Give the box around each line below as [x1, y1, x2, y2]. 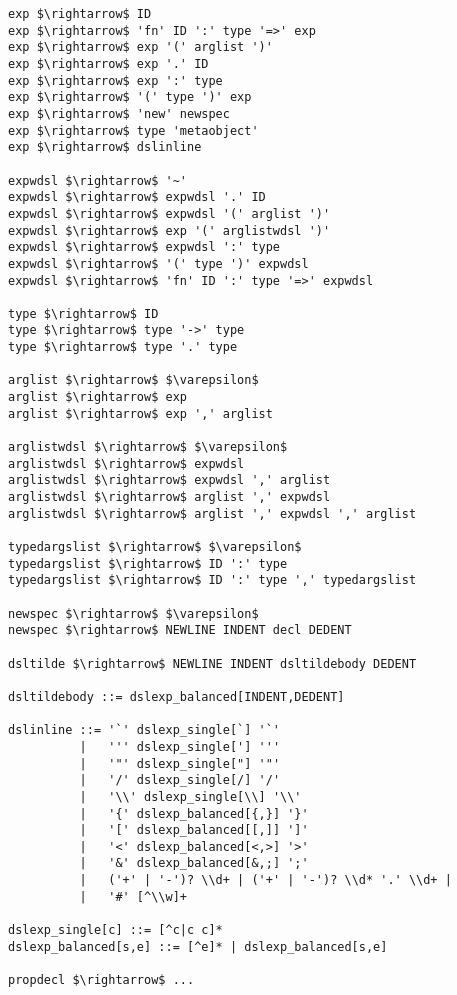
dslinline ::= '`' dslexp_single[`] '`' [8, 723, 281, 738]
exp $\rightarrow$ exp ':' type [8, 73, 223, 88]
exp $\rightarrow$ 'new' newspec [8, 106, 230, 121]
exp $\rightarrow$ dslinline [8, 140, 202, 155]
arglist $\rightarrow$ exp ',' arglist [8, 406, 273, 421]
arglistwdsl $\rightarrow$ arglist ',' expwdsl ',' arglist [8, 506, 417, 521]
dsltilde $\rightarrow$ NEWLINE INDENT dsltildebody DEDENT [8, 656, 417, 671]
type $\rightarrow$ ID [8, 306, 159, 321]
